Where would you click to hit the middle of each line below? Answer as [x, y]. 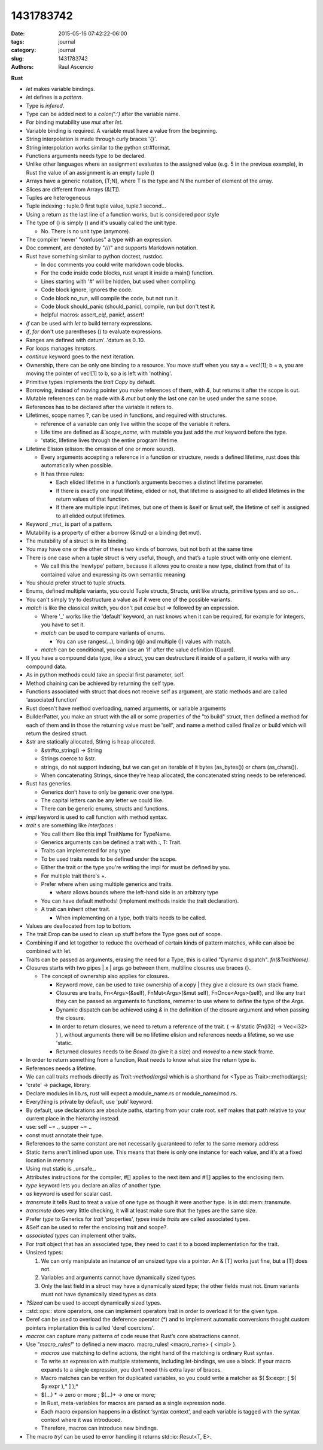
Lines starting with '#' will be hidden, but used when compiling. [119, 281]
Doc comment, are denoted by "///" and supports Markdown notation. [112, 248]
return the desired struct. [57, 733]
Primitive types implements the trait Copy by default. [91, 382]
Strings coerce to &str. [68, 758]
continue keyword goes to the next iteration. [80, 357]
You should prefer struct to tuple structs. [76, 583]
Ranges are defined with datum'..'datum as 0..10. [86, 340]
